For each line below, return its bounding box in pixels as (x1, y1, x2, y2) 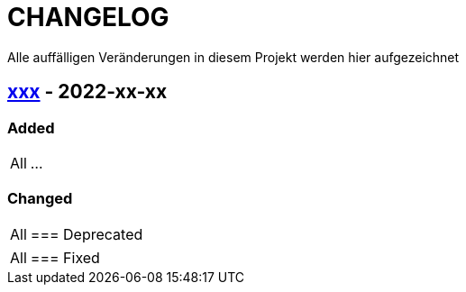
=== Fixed (30, 248, 100, 267)
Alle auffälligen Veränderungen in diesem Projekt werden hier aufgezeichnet (7, 49, 460, 65)
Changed (7, 189, 73, 208)
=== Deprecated (30, 224, 143, 243)
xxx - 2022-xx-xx (7, 80, 168, 104)
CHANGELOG (7, 2, 169, 32)
